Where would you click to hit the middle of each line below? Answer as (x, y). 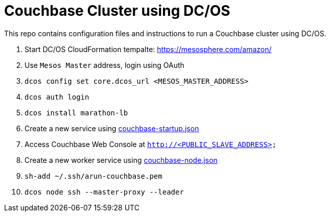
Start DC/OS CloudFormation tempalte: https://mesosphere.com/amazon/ (148, 49)
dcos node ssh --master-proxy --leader (104, 192)
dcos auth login (57, 97)
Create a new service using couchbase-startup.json (112, 128)
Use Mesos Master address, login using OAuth (104, 65)
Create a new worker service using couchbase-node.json (121, 160)
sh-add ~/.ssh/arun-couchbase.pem (93, 176)
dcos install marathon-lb (76, 113)
